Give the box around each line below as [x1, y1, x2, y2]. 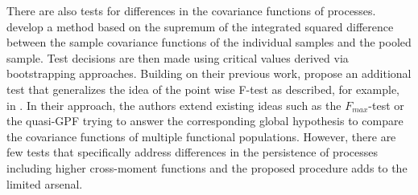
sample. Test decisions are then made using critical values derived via [6, 49, 349, 66]
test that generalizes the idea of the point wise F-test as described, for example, [6, 80, 399, 97]
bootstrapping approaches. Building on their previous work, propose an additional [6, 65, 412, 82]
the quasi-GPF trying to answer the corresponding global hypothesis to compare [6, 112, 404, 129]
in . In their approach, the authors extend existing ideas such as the [6, 96, 341, 113]
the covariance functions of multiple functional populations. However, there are [6, 128, 396, 144]
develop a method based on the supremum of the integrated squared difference [6, 18, 394, 35]
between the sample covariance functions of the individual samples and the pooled [6, 34, 412, 51]
